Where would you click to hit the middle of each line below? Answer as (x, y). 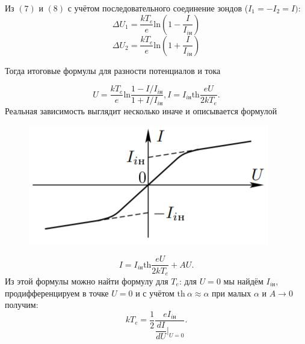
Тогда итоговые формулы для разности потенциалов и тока (113, 70)
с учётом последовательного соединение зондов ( (158, 8)
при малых (232, 293)
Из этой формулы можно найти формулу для (87, 281)
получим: (22, 305)
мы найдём (243, 281)
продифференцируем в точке (57, 293)
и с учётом (155, 293)
